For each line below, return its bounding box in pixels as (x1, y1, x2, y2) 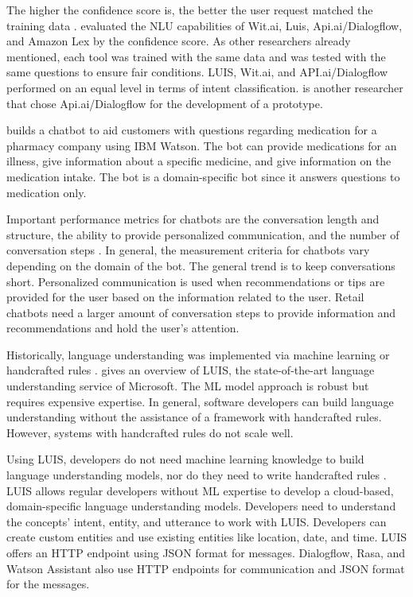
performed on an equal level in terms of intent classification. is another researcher (6, 79, 403, 95)
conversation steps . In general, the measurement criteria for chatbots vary (6, 242, 370, 258)
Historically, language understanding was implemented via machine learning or (6, 346, 390, 362)
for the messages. (6, 576, 90, 592)
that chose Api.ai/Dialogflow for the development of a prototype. (6, 95, 323, 111)
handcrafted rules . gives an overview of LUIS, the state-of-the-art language (6, 362, 375, 378)
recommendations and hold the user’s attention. (6, 320, 240, 336)
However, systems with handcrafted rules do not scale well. (6, 424, 294, 440)
